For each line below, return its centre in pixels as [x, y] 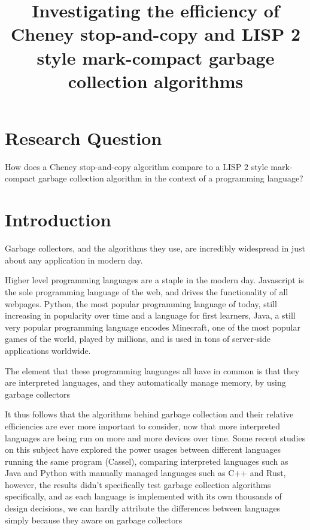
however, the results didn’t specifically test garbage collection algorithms [138, 484]
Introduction [58, 219]
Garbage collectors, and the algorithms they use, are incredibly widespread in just [155, 248]
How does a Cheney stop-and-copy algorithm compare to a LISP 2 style [136, 166]
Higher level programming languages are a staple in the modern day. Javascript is [154, 280]
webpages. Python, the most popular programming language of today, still [141, 303]
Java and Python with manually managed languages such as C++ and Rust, [145, 473]
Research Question [83, 137]
